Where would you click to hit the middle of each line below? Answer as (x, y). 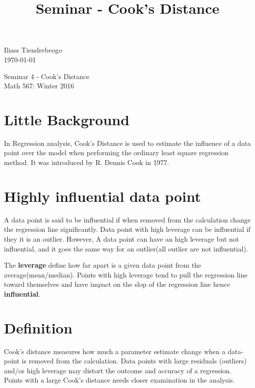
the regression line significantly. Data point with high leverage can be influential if (127, 229)
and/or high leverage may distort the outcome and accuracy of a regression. (118, 370)
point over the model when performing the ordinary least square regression (116, 152)
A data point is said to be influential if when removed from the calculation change (127, 219)
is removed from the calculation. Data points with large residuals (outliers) (134, 361)
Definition (38, 327)
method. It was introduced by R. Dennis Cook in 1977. (87, 162)
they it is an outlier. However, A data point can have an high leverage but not (122, 238)
